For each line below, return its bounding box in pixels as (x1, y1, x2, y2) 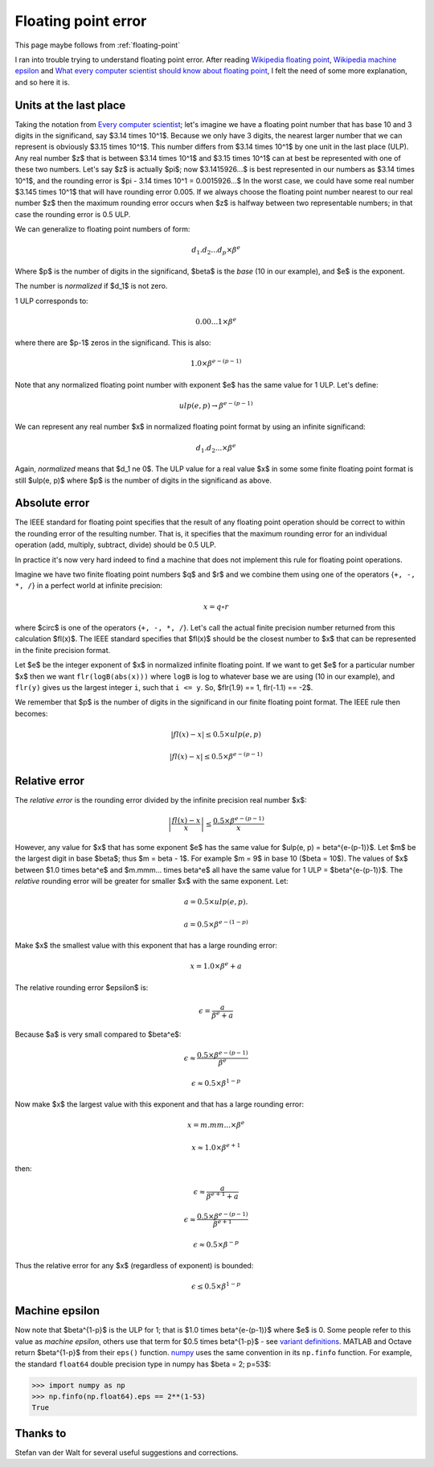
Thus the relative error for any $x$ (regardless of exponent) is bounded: (14, 1261, 254, 1271)
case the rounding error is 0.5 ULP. (14, 209, 131, 219)
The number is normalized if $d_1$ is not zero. (14, 281, 168, 291)
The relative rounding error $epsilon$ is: (14, 982, 149, 992)
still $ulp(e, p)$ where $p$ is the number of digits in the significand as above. (14, 475, 272, 485)
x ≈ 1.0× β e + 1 (191, 1141, 241, 1152)
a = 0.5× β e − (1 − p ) (183, 918, 248, 929)
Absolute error (14, 496, 90, 510)
